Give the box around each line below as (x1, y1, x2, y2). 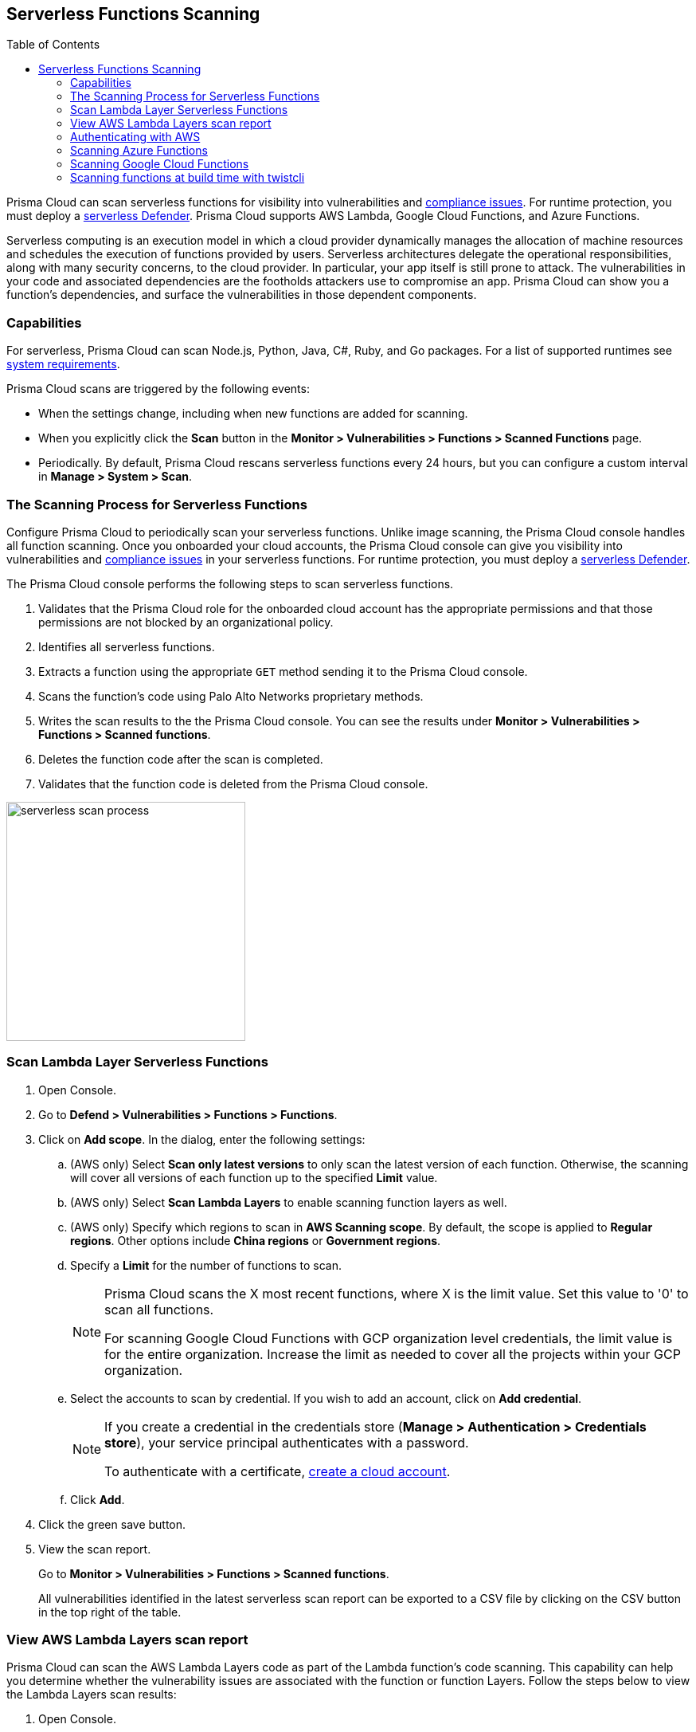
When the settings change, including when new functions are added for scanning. (38, 406, 468, 421)
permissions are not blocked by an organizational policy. (38, 615, 334, 629)
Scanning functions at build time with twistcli (70, 171, 305, 185)
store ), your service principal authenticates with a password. (104, 1434, 469, 1451)
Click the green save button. (38, 1517, 186, 1531)
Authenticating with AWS (70, 130, 201, 144)
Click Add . (70, 1492, 125, 1506)
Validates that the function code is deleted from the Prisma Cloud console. (38, 776, 428, 791)
